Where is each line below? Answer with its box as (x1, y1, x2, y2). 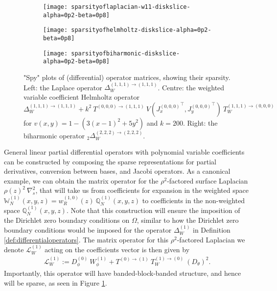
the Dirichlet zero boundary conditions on (4, 214, 130, 225)
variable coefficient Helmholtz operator (23, 91, 139, 102)
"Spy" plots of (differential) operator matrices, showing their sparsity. (23, 72, 231, 82)
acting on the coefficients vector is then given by (45, 244, 190, 255)
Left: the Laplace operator (23, 82, 102, 92)
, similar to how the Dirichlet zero (137, 214, 239, 225)
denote (4, 244, 24, 255)
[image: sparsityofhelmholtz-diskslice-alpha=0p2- (43, 26, 211, 34)
